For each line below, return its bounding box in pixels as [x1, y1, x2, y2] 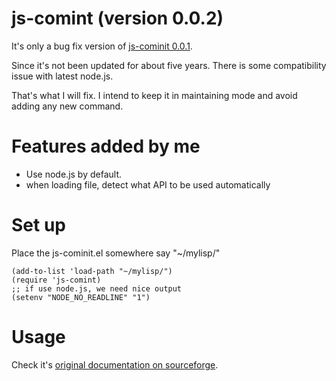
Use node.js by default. [25, 168, 123, 180]
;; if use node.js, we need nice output [11, 283, 183, 294]
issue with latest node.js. [11, 70, 114, 82]
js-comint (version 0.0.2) [11, 7, 224, 30]
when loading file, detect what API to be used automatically [25, 178, 271, 191]
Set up [11, 214, 66, 237]
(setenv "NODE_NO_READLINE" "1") [11, 292, 151, 302]
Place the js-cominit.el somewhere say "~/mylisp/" [11, 247, 221, 259]
